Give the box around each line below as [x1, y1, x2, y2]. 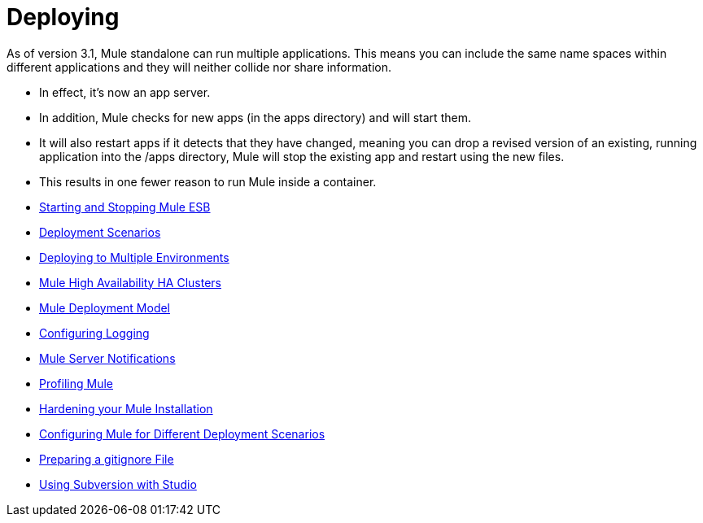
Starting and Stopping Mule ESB [39, 199, 211, 214]
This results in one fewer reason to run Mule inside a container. [39, 174, 377, 189]
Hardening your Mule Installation [39, 401, 213, 416]
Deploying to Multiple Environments [39, 250, 229, 264]
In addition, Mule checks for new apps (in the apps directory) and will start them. [39, 110, 471, 124]
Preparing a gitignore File [39, 451, 174, 466]
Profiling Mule [39, 376, 113, 390]
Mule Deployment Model [39, 300, 171, 315]
